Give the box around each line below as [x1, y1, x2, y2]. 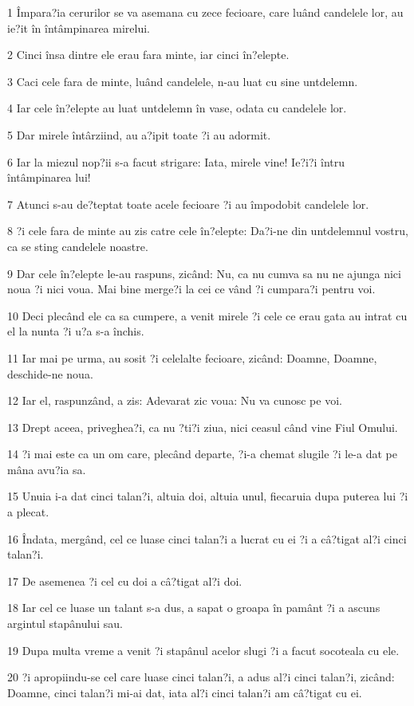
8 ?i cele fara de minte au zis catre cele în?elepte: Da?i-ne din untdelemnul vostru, [7, 222, 408, 239]
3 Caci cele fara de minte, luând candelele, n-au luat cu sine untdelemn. [7, 73, 358, 89]
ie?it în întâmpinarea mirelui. [7, 19, 150, 36]
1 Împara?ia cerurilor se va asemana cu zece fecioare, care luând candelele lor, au [7, 4, 404, 20]
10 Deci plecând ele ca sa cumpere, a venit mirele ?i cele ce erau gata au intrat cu [7, 307, 408, 324]
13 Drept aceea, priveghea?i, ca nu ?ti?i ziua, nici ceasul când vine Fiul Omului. [7, 418, 398, 435]
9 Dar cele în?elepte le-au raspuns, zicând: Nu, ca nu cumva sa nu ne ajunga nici [7, 265, 401, 281]
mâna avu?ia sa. [7, 461, 86, 477]
